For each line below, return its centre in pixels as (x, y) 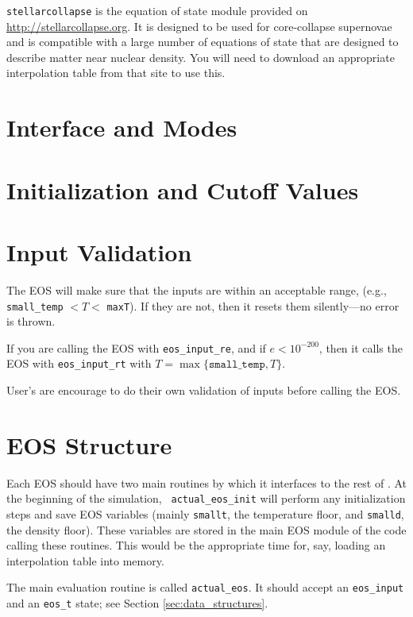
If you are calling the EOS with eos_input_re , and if (136, 347)
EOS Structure (89, 444)
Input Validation (99, 251)
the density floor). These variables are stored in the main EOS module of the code (206, 529)
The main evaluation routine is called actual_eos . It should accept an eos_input (205, 587)
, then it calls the (361, 347)
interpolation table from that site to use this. (116, 73)
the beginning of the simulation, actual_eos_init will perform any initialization (206, 498)
